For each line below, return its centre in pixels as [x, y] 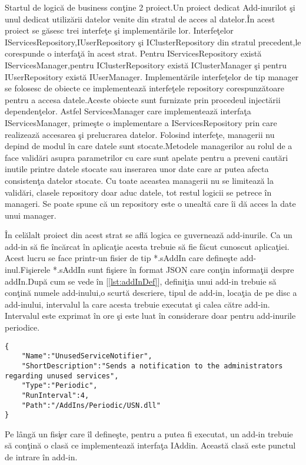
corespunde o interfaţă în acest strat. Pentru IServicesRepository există [133, 53]
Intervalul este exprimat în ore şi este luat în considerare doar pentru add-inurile [150, 316]
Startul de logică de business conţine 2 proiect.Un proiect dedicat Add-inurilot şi [150, 7]
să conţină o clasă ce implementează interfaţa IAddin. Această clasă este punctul [150, 445]
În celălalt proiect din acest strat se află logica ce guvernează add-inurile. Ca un [149, 235]
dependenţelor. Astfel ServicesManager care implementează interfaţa [128, 111]
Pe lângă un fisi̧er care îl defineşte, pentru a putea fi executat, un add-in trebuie [149, 433]
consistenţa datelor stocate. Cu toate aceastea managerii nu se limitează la [139, 180]
